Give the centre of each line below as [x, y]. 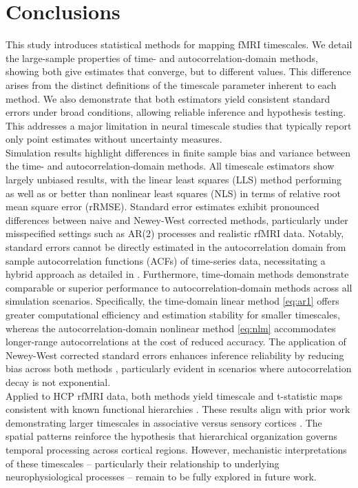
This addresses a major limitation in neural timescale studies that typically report [179, 125]
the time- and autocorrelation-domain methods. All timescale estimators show [170, 166]
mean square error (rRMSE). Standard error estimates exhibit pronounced [162, 206]
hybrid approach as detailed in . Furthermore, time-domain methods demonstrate [177, 274]
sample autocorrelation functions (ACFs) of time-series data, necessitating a [166, 260]
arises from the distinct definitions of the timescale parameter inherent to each [171, 84]
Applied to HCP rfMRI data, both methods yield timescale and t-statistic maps [174, 395]
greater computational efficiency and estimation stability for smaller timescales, [173, 314]
